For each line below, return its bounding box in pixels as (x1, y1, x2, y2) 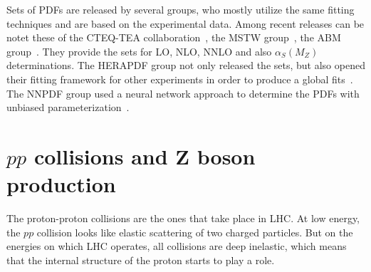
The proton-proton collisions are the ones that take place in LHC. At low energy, (6, 211, 360, 226)
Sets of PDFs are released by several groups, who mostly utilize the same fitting (6, 2, 355, 16)
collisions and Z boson (33, 141, 256, 170)
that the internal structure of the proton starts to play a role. (6, 252, 275, 267)
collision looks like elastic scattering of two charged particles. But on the (36, 224, 353, 239)
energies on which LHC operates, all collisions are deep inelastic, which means (6, 239, 347, 253)
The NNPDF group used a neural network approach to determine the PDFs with (6, 85, 360, 100)
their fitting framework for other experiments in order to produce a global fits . (6, 71, 353, 86)
